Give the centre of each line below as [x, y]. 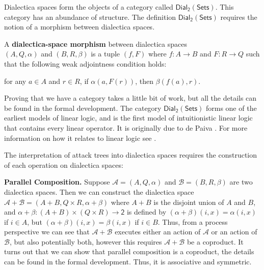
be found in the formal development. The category [83, 108]
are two [241, 182]
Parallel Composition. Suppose [57, 182]
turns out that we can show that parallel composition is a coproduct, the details [129, 251]
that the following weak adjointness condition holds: [85, 63]
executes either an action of [158, 232]
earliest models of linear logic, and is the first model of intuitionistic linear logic [128, 118]
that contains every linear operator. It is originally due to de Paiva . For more [126, 127]
